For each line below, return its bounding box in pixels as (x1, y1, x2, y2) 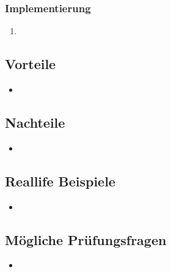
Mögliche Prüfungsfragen (5, 230, 167, 249)
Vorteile (5, 54, 56, 73)
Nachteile (5, 113, 65, 131)
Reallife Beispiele (5, 171, 115, 190)
